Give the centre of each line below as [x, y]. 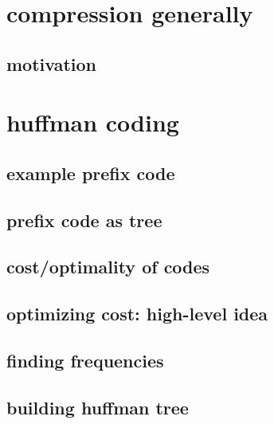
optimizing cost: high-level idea [137, 314]
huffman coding [93, 122]
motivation [52, 63]
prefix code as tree [84, 220]
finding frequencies [85, 361]
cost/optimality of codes [108, 267]
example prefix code [91, 173]
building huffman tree [98, 407]
